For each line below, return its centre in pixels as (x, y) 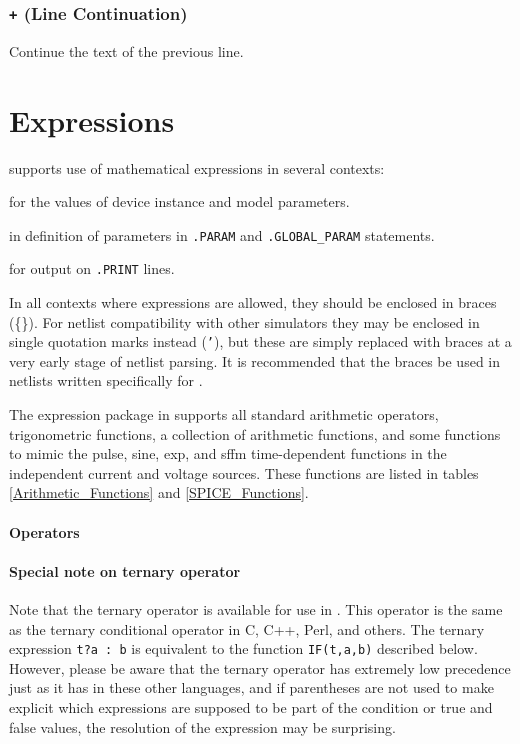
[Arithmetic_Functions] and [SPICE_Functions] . (159, 492)
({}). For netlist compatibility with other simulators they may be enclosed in (244, 321)
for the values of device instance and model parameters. (179, 201)
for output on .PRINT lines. (92, 268)
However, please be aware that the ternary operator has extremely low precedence (260, 667)
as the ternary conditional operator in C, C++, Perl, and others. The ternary (247, 628)
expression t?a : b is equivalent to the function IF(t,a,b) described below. (243, 648)
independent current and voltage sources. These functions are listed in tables (244, 472)
